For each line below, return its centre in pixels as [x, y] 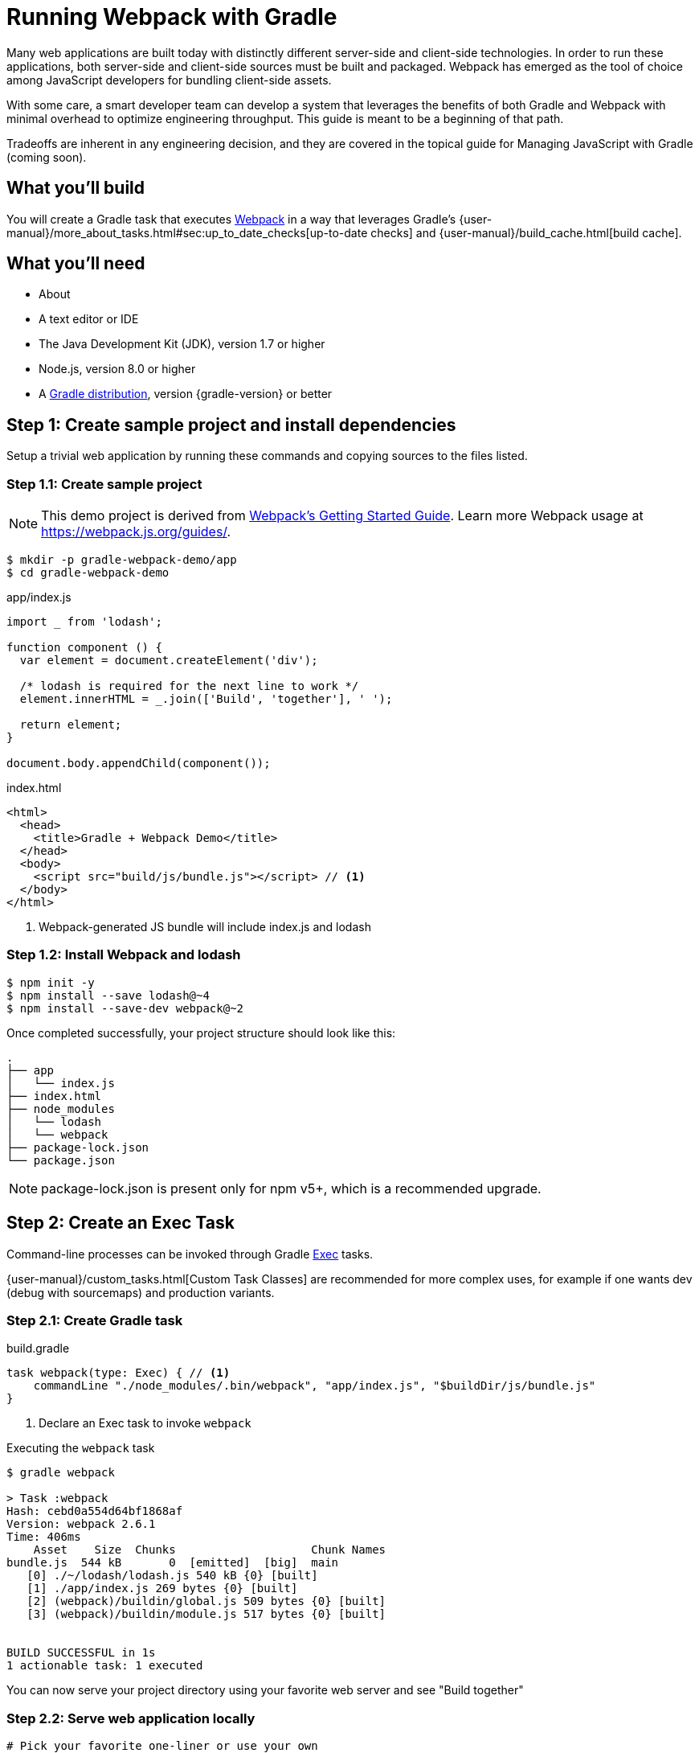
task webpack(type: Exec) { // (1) [119, 1373]
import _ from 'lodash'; [84, 622]
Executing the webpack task [81, 1448]
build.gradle [38, 1349]
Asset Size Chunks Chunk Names [210, 1550]
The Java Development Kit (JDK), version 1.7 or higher [182, 344]
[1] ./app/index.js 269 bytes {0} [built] [162, 1589]
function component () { [84, 648]
